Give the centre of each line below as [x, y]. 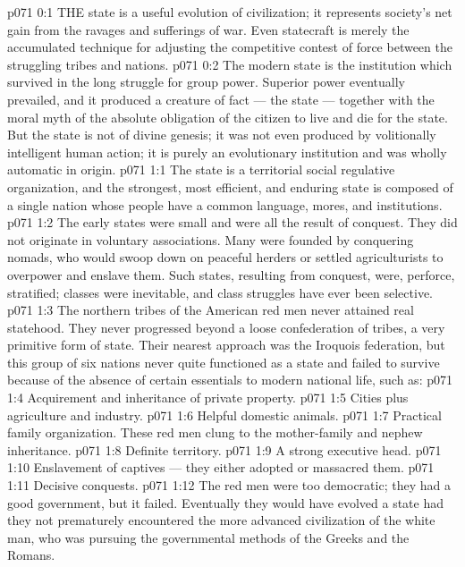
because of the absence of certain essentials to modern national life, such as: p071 [230, 380]
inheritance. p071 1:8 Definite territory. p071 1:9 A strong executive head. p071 [224, 449]
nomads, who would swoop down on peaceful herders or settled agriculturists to [225, 257]
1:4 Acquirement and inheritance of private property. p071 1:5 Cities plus [208, 398]
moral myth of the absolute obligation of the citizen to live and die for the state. [228, 117]
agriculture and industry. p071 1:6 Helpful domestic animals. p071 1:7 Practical [224, 415]
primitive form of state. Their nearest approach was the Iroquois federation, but [226, 345]
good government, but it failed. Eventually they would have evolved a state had [225, 502]
